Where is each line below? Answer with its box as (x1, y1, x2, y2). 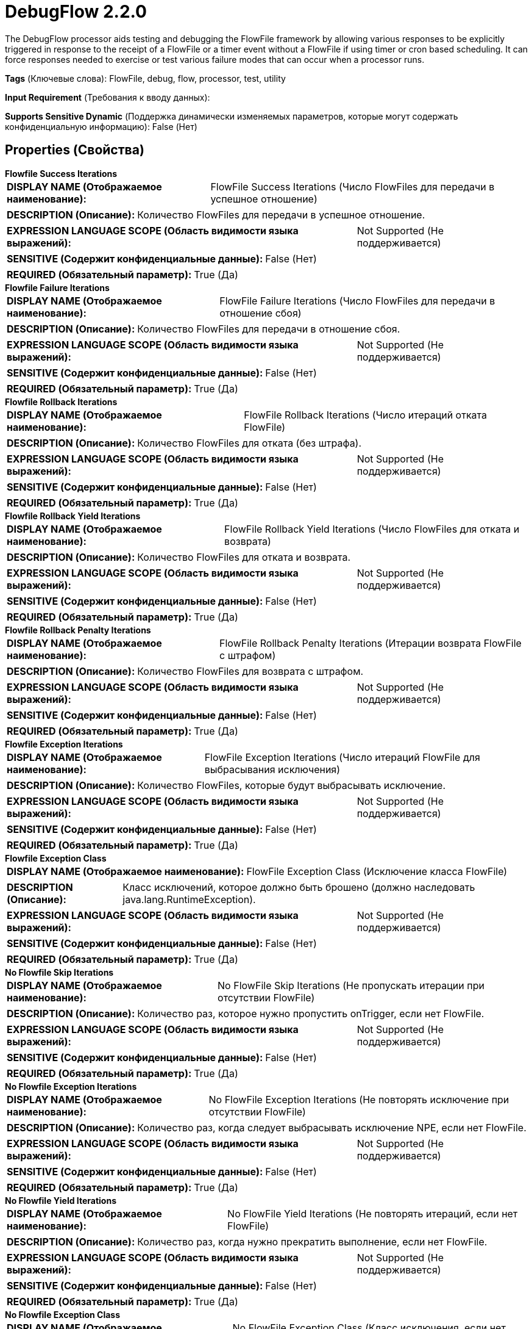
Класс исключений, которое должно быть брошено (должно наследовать (122, 881, 475, 893)
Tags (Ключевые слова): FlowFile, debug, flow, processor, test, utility (5, 73, 286, 84)
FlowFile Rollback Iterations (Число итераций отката (244, 408, 488, 421)
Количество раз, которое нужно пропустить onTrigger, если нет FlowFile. (137, 1007, 484, 1020)
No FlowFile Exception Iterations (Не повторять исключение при (208, 1093, 509, 1106)
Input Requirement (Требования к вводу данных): (5, 92, 210, 103)
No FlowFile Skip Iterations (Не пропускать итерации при (218, 979, 484, 992)
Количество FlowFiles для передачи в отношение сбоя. (137, 322, 400, 335)
